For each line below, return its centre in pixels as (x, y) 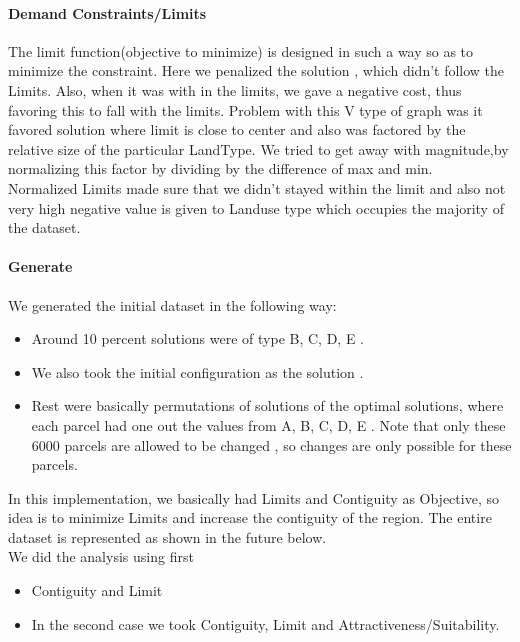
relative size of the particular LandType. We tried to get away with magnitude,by (258, 148)
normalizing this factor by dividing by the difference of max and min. (220, 168)
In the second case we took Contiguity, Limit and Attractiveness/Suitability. (265, 623)
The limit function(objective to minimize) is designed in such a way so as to (241, 50)
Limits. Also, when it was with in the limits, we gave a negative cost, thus (235, 89)
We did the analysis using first (101, 556)
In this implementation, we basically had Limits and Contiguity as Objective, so (253, 497)
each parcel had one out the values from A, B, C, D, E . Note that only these (268, 424)
